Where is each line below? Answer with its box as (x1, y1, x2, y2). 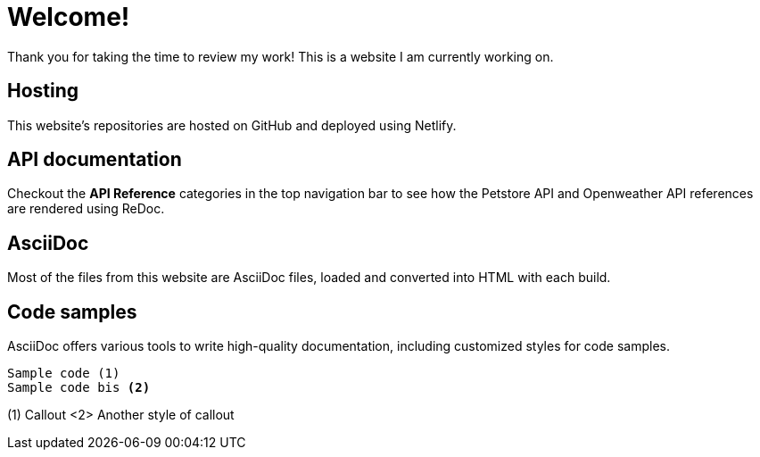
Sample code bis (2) (7, 380, 151, 395)
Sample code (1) (7, 366, 120, 381)
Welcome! (7, 2, 130, 32)
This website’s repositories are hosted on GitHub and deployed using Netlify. (7, 117, 457, 133)
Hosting (7, 79, 79, 103)
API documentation (7, 148, 182, 171)
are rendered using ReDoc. (7, 201, 165, 217)
